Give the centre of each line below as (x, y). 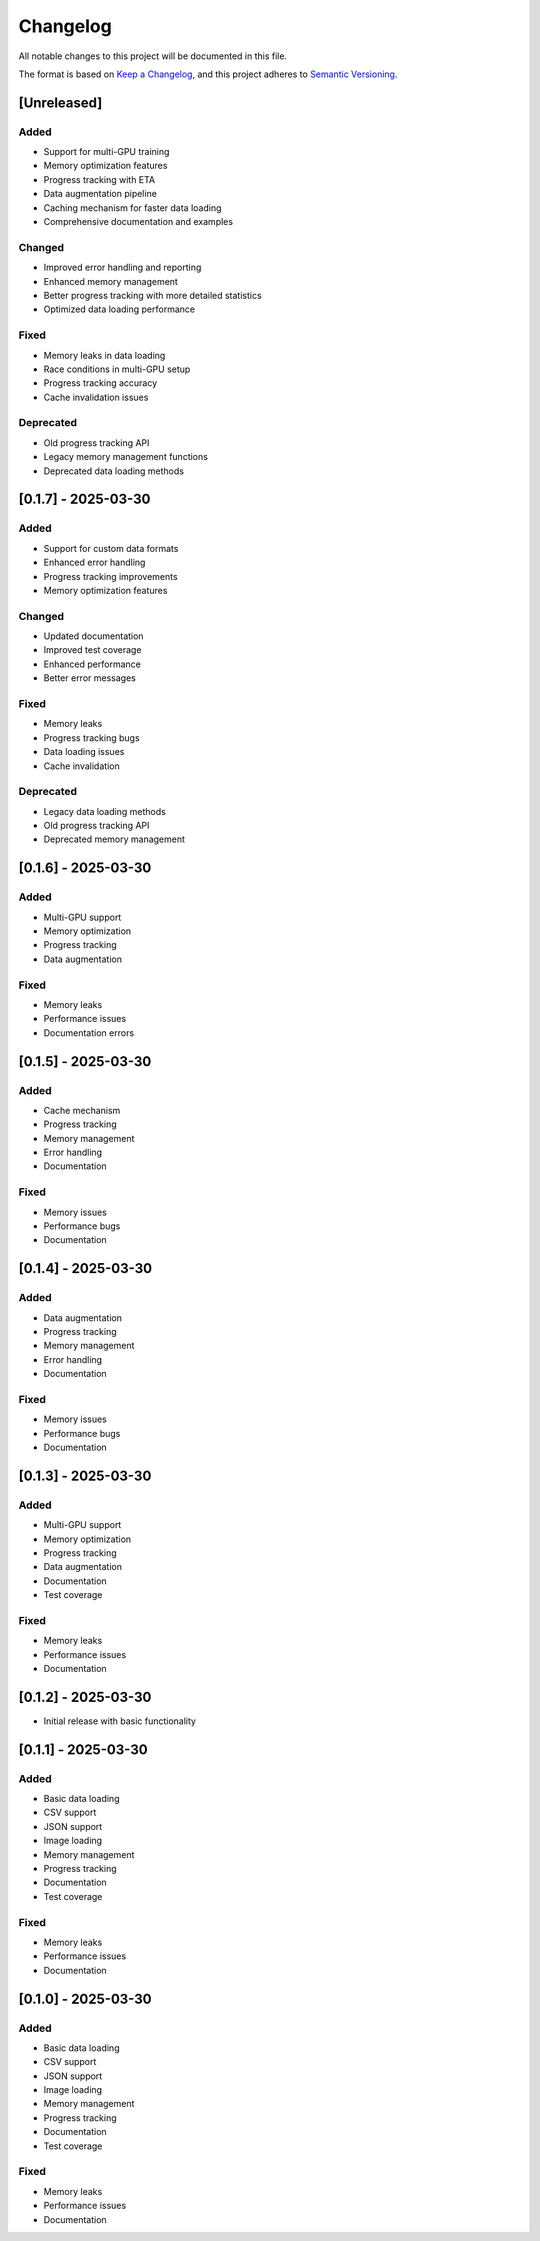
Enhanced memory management (111, 281)
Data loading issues (84, 752)
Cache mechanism (82, 1110)
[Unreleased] (60, 102)
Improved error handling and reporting (122, 267)
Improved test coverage (92, 650)
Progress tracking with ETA (99, 179)
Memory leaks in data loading (104, 355)
